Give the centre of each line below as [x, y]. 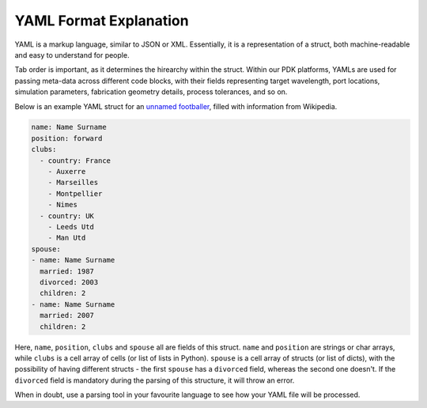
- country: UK [67, 216]
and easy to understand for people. [72, 55]
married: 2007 [67, 315]
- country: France [75, 161]
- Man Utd [67, 238]
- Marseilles [73, 183]
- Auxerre [67, 172]
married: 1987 [67, 271]
